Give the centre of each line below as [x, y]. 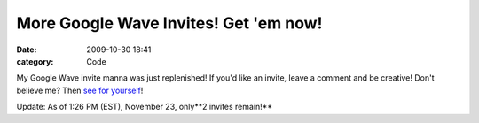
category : [35, 61]
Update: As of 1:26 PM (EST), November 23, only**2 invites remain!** [145, 107]
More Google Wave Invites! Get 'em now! [169, 23]
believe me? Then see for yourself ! [80, 90]
